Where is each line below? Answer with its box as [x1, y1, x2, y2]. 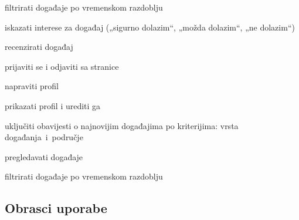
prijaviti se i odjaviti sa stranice [5, 60, 119, 72]
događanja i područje [5, 131, 83, 143]
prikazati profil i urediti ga [5, 99, 101, 111]
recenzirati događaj [5, 40, 73, 53]
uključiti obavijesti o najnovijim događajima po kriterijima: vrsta [5, 119, 239, 131]
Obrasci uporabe [5, 199, 107, 217]
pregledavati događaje [5, 150, 83, 163]
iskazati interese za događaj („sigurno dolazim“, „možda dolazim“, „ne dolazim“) [5, 21, 295, 33]
